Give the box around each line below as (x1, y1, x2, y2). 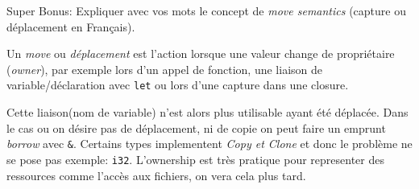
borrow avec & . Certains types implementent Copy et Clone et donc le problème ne (6, 135, 413, 152)
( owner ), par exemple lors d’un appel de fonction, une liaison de (6, 60, 322, 77)
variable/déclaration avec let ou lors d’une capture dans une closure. (6, 76, 349, 93)
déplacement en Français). (6, 18, 135, 35)
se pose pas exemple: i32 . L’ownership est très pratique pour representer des (6, 150, 384, 167)
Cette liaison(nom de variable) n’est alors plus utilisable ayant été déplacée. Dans (6, 104, 409, 121)
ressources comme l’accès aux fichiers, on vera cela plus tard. (6, 166, 306, 183)
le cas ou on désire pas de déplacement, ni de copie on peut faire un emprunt (6, 119, 386, 136)
